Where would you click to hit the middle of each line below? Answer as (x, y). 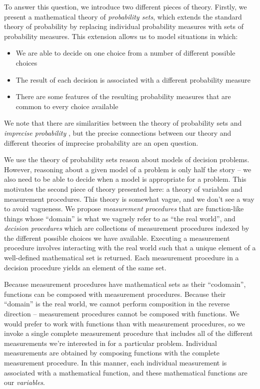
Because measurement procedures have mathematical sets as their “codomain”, (125, 284)
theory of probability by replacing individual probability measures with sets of (124, 26)
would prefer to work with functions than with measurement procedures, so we (124, 323)
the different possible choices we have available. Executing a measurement (117, 238)
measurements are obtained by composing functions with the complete (112, 353)
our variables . (24, 382)
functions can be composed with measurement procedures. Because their (115, 294)
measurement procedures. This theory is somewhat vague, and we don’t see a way (129, 199)
